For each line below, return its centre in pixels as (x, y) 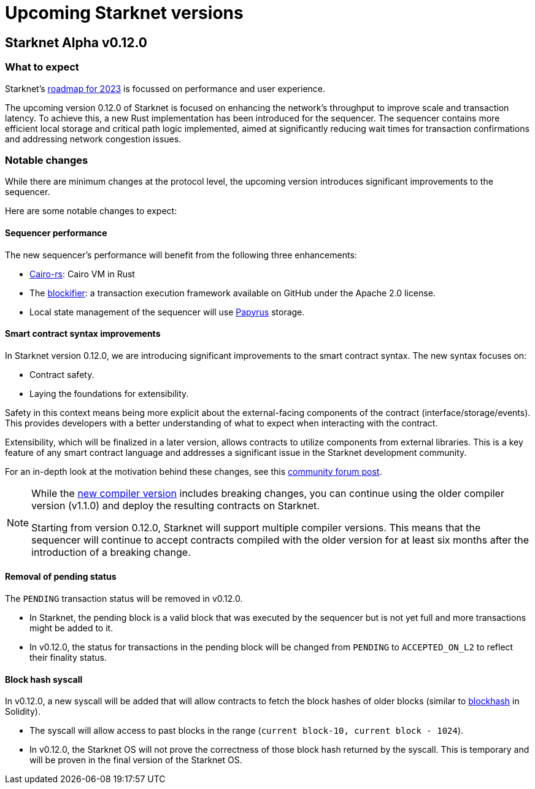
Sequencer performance (56, 233)
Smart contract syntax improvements (83, 334)
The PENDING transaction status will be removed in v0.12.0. (124, 598)
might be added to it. (71, 628)
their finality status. (68, 657)
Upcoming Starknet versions (124, 13)
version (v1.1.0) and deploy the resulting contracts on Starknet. (175, 505)
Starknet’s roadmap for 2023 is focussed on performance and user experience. (165, 88)
